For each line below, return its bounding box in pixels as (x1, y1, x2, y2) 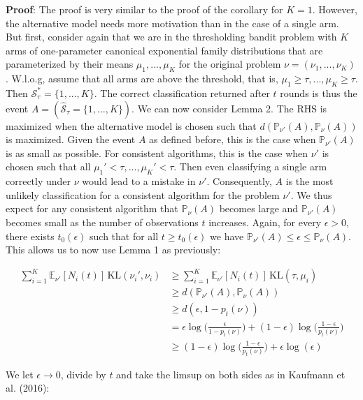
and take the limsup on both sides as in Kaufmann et (116, 366, 346, 381)
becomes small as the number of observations (6, 214, 199, 229)
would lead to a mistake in (82, 174, 196, 188)
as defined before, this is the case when (149, 132, 316, 147)
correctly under (6, 174, 71, 188)
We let (6, 366, 34, 381)
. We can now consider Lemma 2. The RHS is (131, 101, 327, 115)
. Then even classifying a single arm (173, 159, 327, 174)
